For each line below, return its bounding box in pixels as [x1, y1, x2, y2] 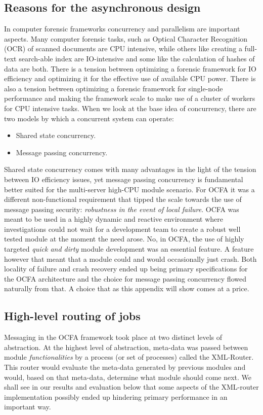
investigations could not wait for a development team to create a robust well [4, 223, 241, 234]
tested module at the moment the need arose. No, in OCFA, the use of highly [4, 233, 244, 244]
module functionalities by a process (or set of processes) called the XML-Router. [4, 352, 254, 362]
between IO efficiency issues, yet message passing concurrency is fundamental [4, 174, 243, 184]
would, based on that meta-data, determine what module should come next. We [4, 371, 252, 382]
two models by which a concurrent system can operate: [4, 113, 174, 123]
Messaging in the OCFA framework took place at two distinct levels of [4, 332, 223, 342]
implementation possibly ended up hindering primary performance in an [4, 391, 228, 402]
